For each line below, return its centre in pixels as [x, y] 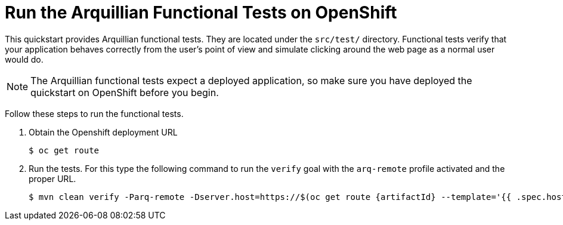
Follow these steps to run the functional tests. [94, 113]
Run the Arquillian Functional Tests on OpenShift [201, 13]
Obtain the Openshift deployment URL [103, 132]
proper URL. [52, 178]
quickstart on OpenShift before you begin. [125, 92]
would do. [24, 59]
